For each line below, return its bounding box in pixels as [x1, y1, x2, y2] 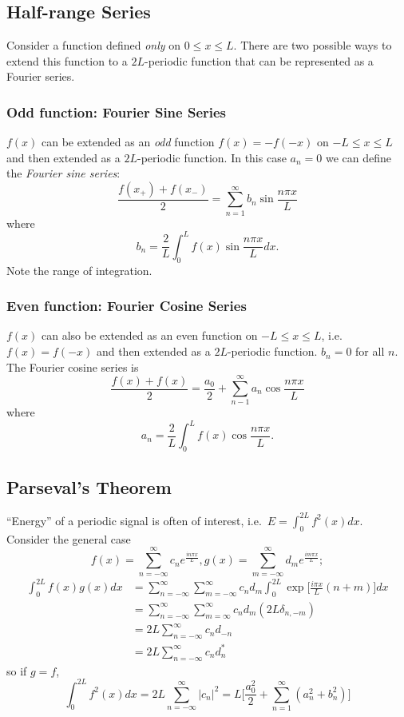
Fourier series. [6, 68, 75, 85]
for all [355, 343, 385, 360]
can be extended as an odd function [42, 133, 215, 150]
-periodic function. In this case [137, 149, 287, 165]
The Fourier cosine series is [6, 358, 139, 375]
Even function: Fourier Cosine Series [6, 296, 247, 316]
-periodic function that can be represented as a [144, 52, 374, 69]
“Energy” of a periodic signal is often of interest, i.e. [6, 512, 262, 528]
